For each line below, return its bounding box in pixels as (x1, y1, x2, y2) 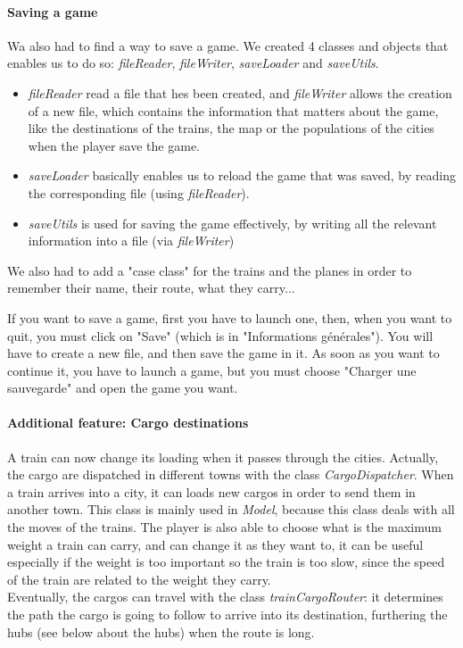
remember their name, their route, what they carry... (7, 278, 295, 297)
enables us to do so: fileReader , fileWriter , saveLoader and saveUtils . (7, 54, 379, 72)
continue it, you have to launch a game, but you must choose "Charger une (7, 361, 417, 379)
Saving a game (7, 2, 98, 21)
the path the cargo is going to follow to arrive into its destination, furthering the (7, 605, 448, 624)
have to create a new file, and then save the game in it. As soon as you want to (7, 344, 440, 362)
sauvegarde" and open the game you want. (7, 378, 238, 397)
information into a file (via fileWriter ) (28, 231, 235, 250)
